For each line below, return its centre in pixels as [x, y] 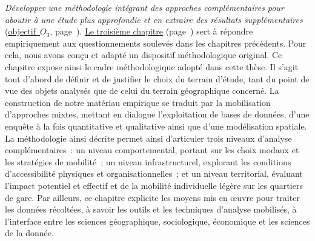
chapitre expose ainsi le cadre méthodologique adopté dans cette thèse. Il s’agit [152, 66]
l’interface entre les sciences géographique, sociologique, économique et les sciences [157, 221]
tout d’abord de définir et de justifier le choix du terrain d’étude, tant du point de [157, 78]
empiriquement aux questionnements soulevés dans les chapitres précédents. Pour [156, 43]
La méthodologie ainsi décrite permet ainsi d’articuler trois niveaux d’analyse [148, 138]
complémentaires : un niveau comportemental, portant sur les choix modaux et [152, 150]
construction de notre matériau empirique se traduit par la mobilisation [138, 102]
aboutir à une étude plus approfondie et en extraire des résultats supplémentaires [154, 19]
